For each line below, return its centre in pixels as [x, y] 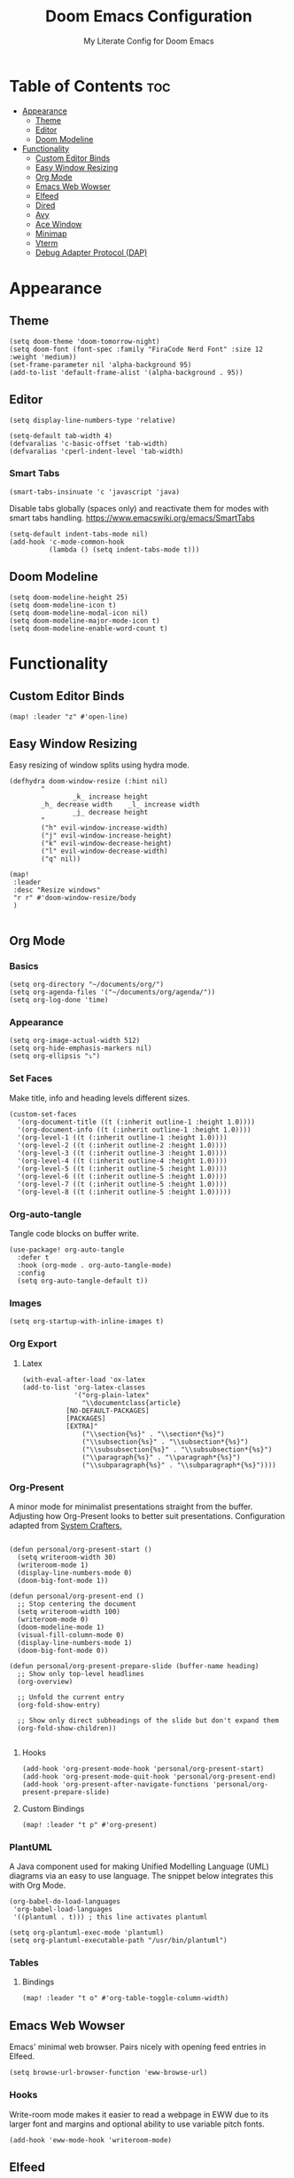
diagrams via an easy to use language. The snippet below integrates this [141, 1876]
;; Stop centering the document [77, 1604]
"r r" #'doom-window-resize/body [75, 898]
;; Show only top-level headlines [81, 1673]
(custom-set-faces [43, 1114]
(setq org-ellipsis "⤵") [55, 1056]
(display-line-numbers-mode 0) [75, 1573]
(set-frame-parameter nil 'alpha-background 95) [101, 365]
